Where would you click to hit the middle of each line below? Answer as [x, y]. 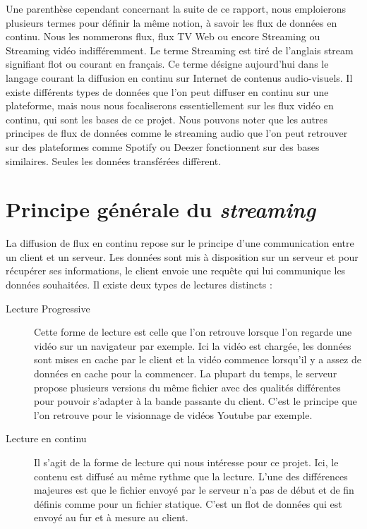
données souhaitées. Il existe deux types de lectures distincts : [139, 285]
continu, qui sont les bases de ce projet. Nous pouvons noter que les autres [167, 119]
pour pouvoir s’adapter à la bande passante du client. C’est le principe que [195, 401]
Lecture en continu [46, 438]
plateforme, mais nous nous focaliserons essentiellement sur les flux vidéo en [170, 105]
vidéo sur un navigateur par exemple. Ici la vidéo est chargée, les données [193, 345]
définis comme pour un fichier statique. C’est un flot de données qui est [188, 503]
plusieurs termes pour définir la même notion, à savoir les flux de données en [172, 22]
